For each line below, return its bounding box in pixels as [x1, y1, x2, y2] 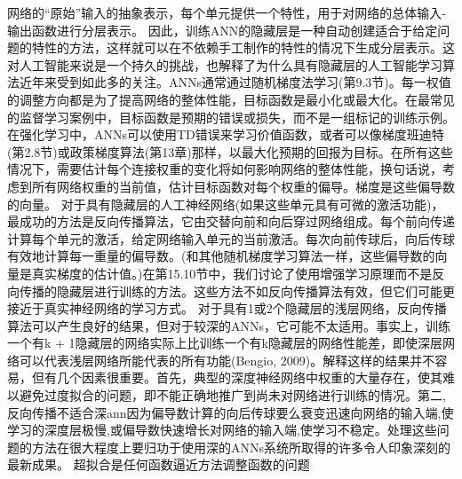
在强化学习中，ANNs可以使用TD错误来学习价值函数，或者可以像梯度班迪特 [7, 125, 444, 144]
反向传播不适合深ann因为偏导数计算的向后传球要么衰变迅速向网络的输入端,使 [7, 403, 454, 421]
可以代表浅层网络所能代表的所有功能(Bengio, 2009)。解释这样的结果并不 [19, 350, 435, 369]
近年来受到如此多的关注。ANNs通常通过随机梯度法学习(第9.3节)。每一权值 [19, 73, 451, 91]
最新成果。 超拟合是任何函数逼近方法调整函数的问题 [7, 455, 310, 474]
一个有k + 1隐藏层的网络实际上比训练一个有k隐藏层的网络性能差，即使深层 [7, 334, 442, 352]
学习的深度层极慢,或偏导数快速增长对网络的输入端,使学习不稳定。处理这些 [7, 420, 437, 439]
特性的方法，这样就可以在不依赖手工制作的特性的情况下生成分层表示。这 [31, 38, 455, 57]
